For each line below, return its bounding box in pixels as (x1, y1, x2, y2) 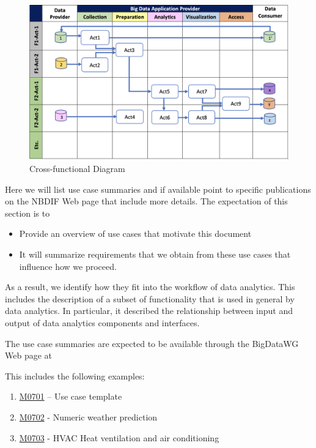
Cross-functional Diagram (29, 162, 125, 174)
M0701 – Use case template (19, 390, 122, 403)
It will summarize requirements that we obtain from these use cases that (19, 247, 291, 260)
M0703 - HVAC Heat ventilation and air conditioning (19, 431, 219, 444)
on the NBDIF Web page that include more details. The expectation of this (5, 195, 288, 207)
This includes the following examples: (5, 369, 145, 382)
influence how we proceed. (19, 259, 117, 272)
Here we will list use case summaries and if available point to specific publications (5, 182, 311, 195)
